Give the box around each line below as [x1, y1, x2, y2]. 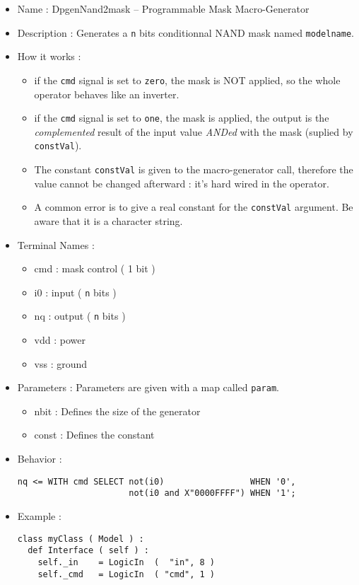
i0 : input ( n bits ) [34, 284, 117, 299]
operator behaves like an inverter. [34, 86, 179, 101]
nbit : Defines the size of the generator [34, 403, 201, 418]
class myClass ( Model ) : [17, 533, 144, 544]
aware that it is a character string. [34, 213, 183, 228]
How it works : [17, 49, 81, 64]
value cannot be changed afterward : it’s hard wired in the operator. [34, 175, 329, 190]
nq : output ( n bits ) [34, 308, 126, 323]
